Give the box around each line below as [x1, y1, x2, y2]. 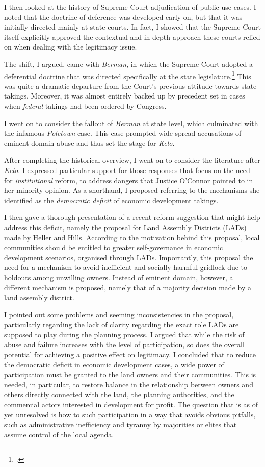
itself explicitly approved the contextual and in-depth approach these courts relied [4, 31, 260, 42]
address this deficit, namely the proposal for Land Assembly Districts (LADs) [4, 222, 247, 232]
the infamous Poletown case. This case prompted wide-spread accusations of [4, 128, 242, 138]
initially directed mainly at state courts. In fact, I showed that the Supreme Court [4, 21, 261, 32]
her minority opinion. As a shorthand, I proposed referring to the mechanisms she [4, 185, 260, 195]
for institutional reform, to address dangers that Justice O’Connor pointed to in [4, 175, 253, 185]
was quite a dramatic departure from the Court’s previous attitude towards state [4, 80, 257, 91]
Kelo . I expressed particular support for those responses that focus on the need [4, 164, 250, 175]
